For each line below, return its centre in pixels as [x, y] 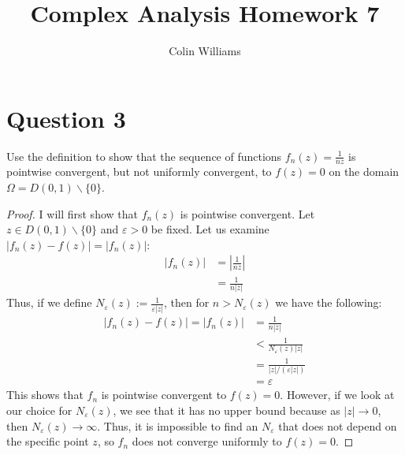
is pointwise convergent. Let [247, 213]
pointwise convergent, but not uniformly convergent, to [139, 172]
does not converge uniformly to [207, 441]
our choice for [39, 410]
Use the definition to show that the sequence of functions [144, 156]
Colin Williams [205, 51]
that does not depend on [338, 425]
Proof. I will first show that [72, 213]
